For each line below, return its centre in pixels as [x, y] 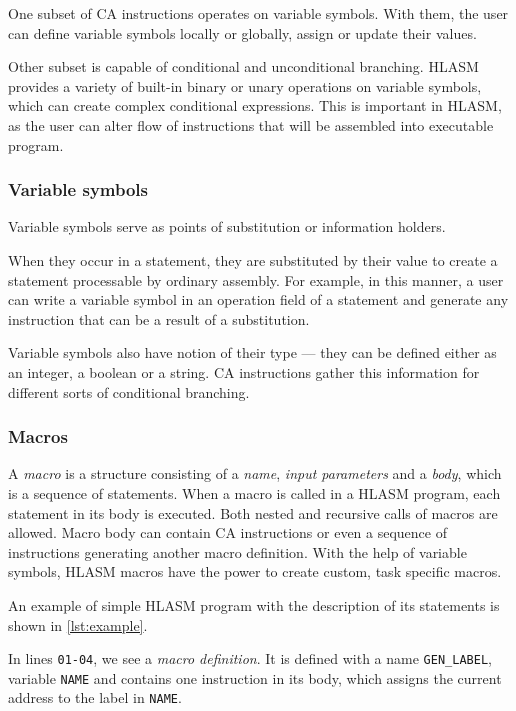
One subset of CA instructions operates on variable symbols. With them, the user [258, 13]
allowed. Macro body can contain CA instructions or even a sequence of [227, 532]
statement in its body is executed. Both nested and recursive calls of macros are [253, 512]
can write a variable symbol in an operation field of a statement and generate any [258, 299]
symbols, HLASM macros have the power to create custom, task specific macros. [255, 571]
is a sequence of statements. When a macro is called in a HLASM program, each [254, 492]
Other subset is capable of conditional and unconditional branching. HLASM [243, 66]
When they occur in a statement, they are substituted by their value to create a [253, 259]
